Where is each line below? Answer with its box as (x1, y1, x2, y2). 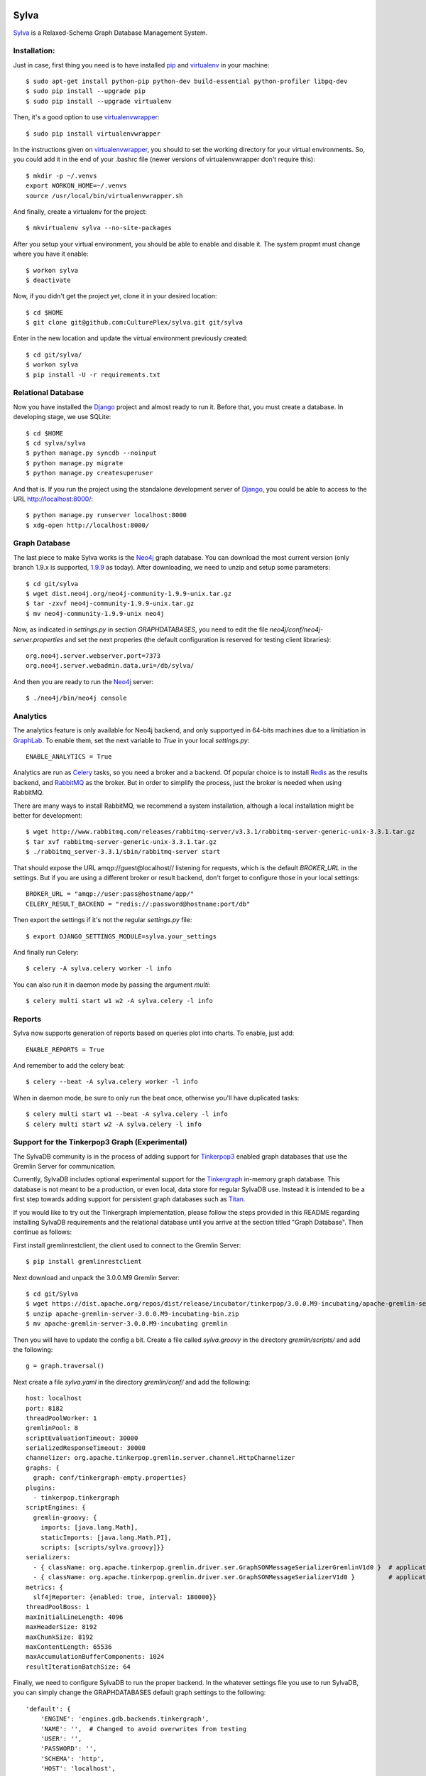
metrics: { (26, 1583, 64, 1591)
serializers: (26, 1553, 71, 1561)
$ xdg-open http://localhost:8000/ (26, 521, 150, 529)
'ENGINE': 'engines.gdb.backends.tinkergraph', (40, 1715, 209, 1723)
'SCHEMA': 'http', (40, 1755, 105, 1763)
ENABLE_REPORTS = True (26, 1045, 105, 1054)
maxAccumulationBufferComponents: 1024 (26, 1652, 165, 1661)
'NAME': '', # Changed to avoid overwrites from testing (40, 1725, 247, 1733)
